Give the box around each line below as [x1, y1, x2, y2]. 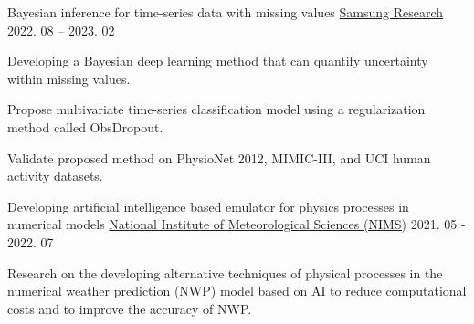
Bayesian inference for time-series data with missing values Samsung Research [7, 3, 444, 21]
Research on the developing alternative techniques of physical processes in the [7, 263, 443, 282]
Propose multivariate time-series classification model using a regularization [7, 99, 426, 119]
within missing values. [7, 68, 131, 88]
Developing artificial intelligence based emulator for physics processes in [7, 196, 409, 215]
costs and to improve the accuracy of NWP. [7, 298, 252, 318]
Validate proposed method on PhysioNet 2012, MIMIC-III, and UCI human [7, 148, 431, 167]
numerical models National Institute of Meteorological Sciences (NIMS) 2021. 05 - [7, 214, 466, 234]
